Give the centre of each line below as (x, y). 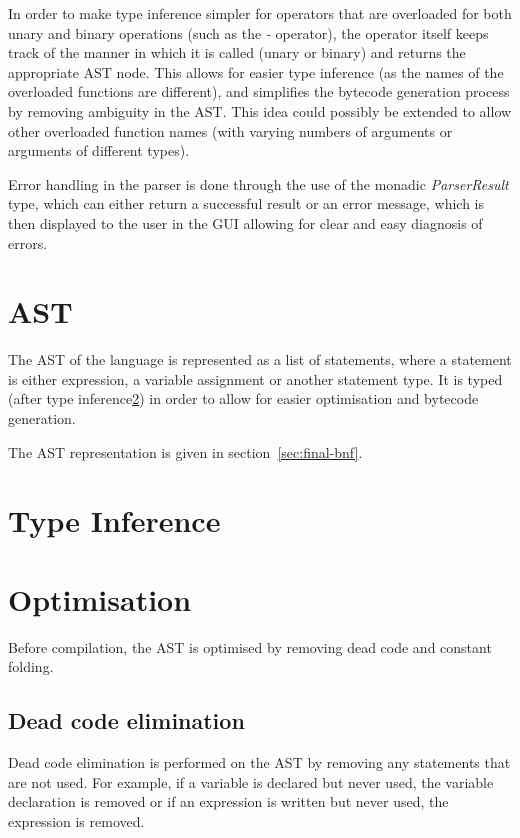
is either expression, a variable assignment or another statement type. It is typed (255, 378)
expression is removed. (76, 820)
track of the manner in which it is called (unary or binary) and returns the (237, 52)
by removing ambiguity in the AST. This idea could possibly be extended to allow (260, 110)
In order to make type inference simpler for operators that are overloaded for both (260, 13)
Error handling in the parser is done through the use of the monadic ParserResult (258, 183)
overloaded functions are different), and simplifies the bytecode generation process (259, 91)
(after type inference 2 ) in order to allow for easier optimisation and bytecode (243, 398)
